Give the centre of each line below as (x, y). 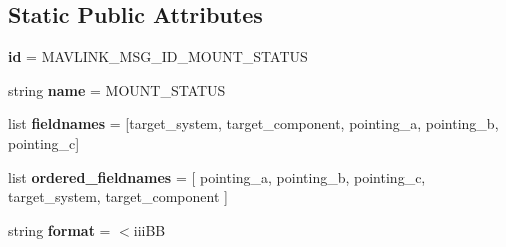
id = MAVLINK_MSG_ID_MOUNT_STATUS (158, 56)
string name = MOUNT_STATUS (117, 89)
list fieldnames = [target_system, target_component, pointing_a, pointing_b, (253, 123)
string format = (59, 229)
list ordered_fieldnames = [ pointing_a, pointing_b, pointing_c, (217, 176)
